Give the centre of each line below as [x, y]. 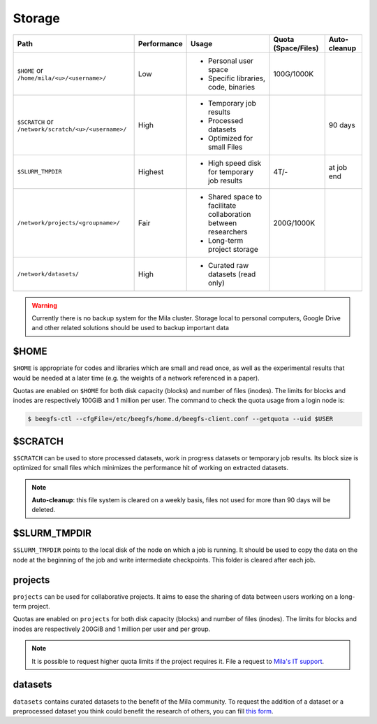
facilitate [222, 205]
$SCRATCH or [35, 122]
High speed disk [235, 163]
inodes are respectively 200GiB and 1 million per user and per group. [112, 629]
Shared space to [235, 197]
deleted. [44, 510]
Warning [44, 305]
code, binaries [231, 87]
